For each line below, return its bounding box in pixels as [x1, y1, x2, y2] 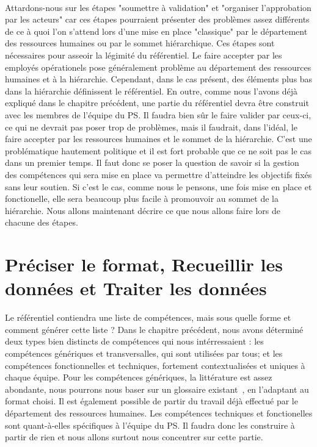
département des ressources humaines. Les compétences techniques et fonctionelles [5, 406, 313, 419]
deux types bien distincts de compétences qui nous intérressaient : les [5, 335, 264, 348]
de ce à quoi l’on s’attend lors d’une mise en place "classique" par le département [5, 24, 308, 37]
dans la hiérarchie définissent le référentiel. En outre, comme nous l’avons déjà [5, 84, 298, 97]
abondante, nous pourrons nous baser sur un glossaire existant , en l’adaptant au [5, 382, 309, 395]
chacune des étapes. [5, 216, 78, 229]
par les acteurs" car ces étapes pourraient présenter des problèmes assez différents [5, 13, 310, 26]
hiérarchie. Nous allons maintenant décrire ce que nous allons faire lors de [5, 204, 280, 216]
